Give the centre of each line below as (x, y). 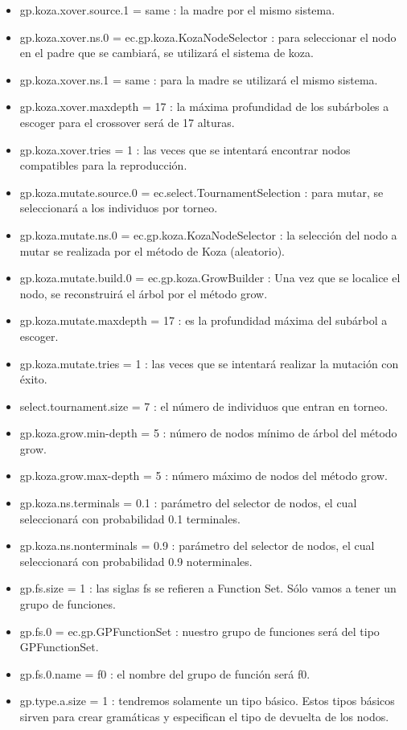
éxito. (33, 379)
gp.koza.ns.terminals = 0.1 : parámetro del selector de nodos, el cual (188, 503)
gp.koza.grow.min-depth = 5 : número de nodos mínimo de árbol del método (208, 433)
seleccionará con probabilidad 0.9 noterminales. (136, 561)
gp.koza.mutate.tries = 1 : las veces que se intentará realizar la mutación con (209, 363)
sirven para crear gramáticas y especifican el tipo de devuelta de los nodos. (204, 716)
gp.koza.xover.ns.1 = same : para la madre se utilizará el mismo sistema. (199, 79)
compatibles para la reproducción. (103, 165)
